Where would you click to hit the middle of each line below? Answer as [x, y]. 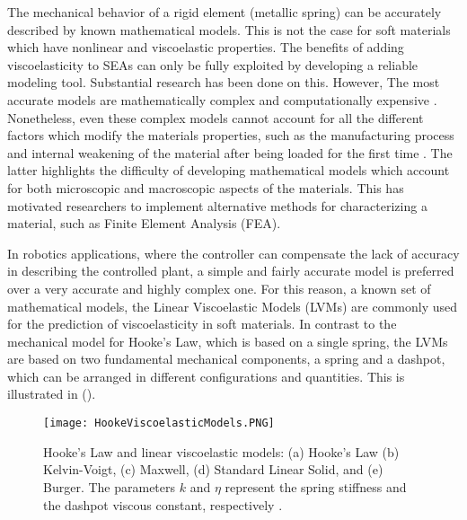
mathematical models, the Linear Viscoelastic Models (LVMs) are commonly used [232, 306]
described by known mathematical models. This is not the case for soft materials [229, 29]
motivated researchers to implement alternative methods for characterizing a [217, 205]
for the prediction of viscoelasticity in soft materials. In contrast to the [202, 324]
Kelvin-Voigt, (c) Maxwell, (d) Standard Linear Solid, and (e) [213, 469]
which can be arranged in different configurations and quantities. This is [206, 376]
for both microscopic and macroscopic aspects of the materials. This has [206, 187]
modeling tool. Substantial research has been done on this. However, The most [224, 82]
